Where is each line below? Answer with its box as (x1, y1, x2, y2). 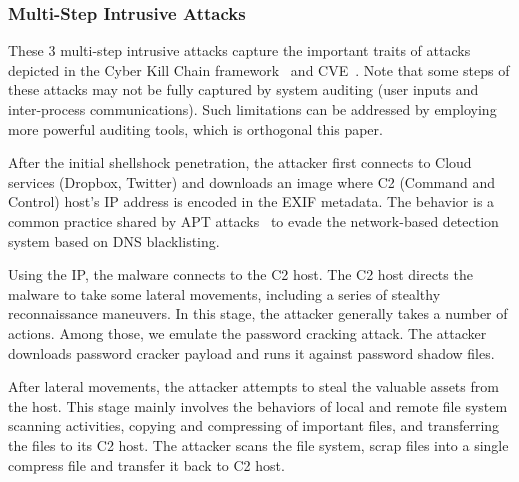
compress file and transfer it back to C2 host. (8, 454, 285, 475)
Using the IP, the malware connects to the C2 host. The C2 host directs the (8, 264, 473, 285)
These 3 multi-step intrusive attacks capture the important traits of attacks (8, 40, 471, 61)
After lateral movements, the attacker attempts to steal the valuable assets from (8, 376, 499, 397)
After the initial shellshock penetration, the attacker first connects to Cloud (8, 152, 472, 173)
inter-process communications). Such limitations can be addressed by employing (8, 99, 497, 119)
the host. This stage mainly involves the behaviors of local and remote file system (8, 395, 508, 416)
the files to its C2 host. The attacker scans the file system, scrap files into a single (8, 434, 509, 455)
